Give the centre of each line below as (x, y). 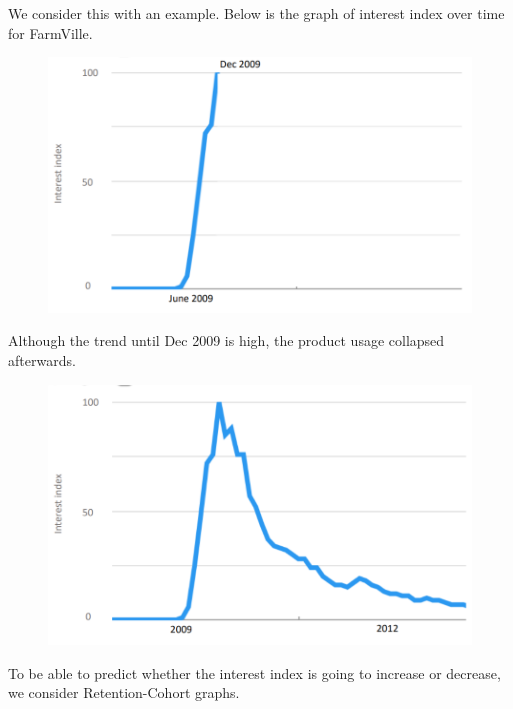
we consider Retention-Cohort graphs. (124, 692)
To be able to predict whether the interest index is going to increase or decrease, (254, 672)
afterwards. (42, 359)
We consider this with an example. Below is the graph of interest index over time (256, 13)
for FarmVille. (50, 32)
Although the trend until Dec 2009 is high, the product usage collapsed (226, 340)
